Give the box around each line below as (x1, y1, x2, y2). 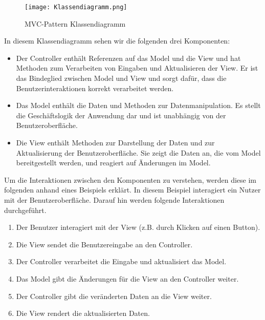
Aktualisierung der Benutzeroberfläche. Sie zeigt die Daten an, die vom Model (16, 147, 261, 158)
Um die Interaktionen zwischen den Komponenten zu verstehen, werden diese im (4, 174, 257, 185)
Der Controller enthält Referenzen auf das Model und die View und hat (16, 52, 241, 63)
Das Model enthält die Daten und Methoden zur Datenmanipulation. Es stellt (16, 100, 261, 111)
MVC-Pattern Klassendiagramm (25, 18, 126, 29)
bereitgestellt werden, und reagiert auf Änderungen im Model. (16, 157, 211, 168)
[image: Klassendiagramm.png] (25, 4, 127, 11)
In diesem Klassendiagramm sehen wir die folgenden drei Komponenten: (4, 35, 230, 46)
